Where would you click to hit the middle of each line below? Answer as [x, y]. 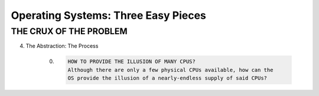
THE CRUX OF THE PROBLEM [69, 31]
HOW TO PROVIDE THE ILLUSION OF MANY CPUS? [132, 62]
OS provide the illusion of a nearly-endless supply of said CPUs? [167, 78]
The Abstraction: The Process [62, 46]
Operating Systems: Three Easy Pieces [109, 15]
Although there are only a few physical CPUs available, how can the [170, 70]
